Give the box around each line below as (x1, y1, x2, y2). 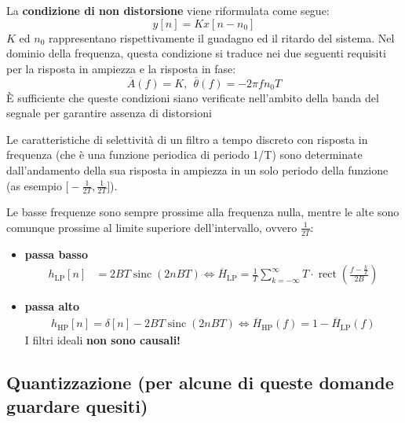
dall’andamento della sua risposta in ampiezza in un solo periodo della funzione (6, 161, 389, 178)
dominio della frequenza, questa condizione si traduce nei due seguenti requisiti (6, 45, 386, 61)
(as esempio (6, 177, 62, 193)
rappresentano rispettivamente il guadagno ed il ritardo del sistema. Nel (48, 29, 395, 46)
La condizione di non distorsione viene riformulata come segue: (6, 2, 330, 18)
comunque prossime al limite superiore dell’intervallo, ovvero (6, 219, 297, 235)
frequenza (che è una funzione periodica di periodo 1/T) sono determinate (6, 146, 363, 163)
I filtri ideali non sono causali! (24, 332, 181, 348)
